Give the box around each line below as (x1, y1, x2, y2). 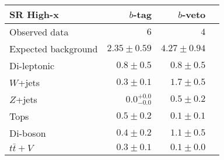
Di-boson (9, 126, 46, 140)
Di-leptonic (9, 59, 55, 72)
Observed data (9, 25, 69, 38)
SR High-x (9, 8, 59, 21)
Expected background (9, 42, 98, 55)
